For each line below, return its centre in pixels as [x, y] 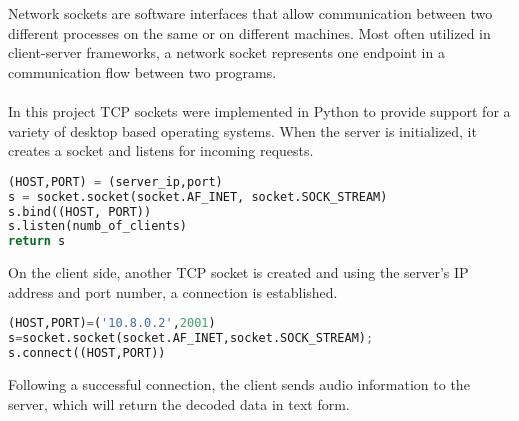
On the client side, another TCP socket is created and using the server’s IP [238, 272]
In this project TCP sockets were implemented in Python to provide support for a [259, 110]
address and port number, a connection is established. [173, 291]
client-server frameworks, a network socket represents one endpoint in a [226, 52]
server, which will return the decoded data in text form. [179, 403]
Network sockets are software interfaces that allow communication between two [250, 13]
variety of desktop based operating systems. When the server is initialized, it [242, 130]
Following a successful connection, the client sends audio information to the [239, 383]
